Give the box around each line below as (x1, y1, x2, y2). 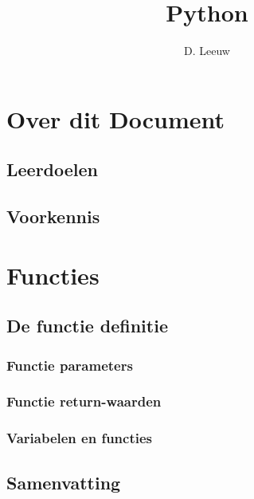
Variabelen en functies (6, 428, 152, 448)
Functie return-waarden (6, 391, 162, 411)
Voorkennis (6, 204, 100, 229)
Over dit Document (6, 102, 225, 135)
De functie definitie (6, 313, 168, 338)
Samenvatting (6, 470, 121, 494)
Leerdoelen (6, 157, 99, 182)
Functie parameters (6, 355, 133, 375)
